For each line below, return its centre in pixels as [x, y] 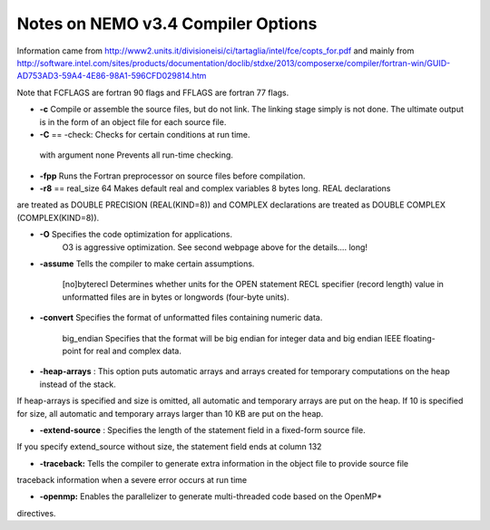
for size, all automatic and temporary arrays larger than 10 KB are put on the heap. [170, 413]
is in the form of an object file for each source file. [133, 121]
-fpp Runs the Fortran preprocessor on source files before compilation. [172, 176]
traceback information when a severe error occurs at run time [132, 480]
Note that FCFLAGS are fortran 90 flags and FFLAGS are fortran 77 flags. [153, 92]
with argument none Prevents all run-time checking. [136, 155]
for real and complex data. [132, 351]
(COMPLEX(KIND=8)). [58, 217]
